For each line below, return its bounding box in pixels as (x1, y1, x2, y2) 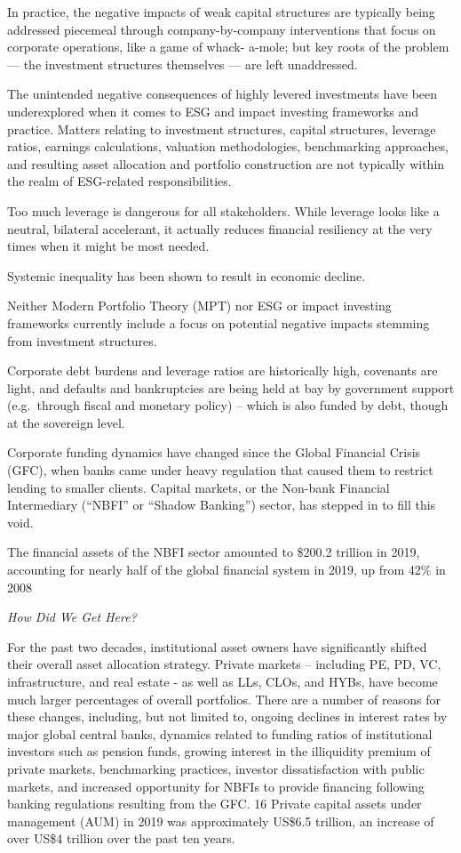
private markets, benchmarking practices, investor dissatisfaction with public (7, 759, 425, 777)
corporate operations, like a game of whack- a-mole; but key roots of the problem (7, 37, 449, 56)
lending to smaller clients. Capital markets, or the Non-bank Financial (7, 478, 390, 496)
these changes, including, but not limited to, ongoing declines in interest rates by (7, 707, 448, 726)
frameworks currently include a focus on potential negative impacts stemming (7, 313, 430, 332)
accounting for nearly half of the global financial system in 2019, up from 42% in (7, 560, 446, 579)
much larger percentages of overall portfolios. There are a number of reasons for (7, 689, 441, 708)
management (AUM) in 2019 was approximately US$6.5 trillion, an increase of (7, 811, 434, 830)
